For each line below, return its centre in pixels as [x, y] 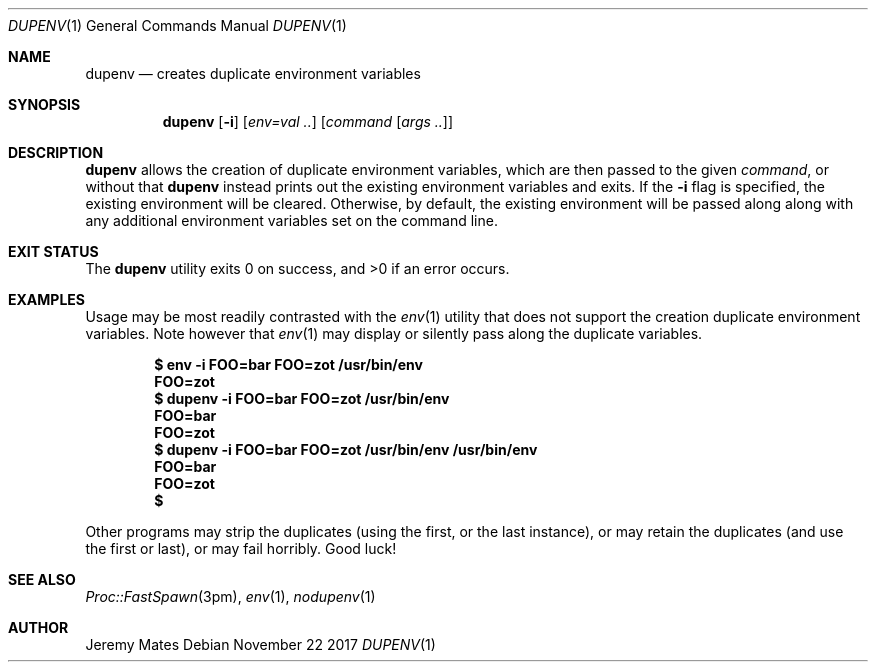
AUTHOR [38, 627]
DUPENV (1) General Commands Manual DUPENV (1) [177, 25]
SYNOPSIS [44, 104]
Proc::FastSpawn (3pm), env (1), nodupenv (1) [230, 596]
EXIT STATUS [53, 251]
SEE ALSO [42, 579]
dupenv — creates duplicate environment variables [253, 73]
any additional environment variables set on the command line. [291, 220]
